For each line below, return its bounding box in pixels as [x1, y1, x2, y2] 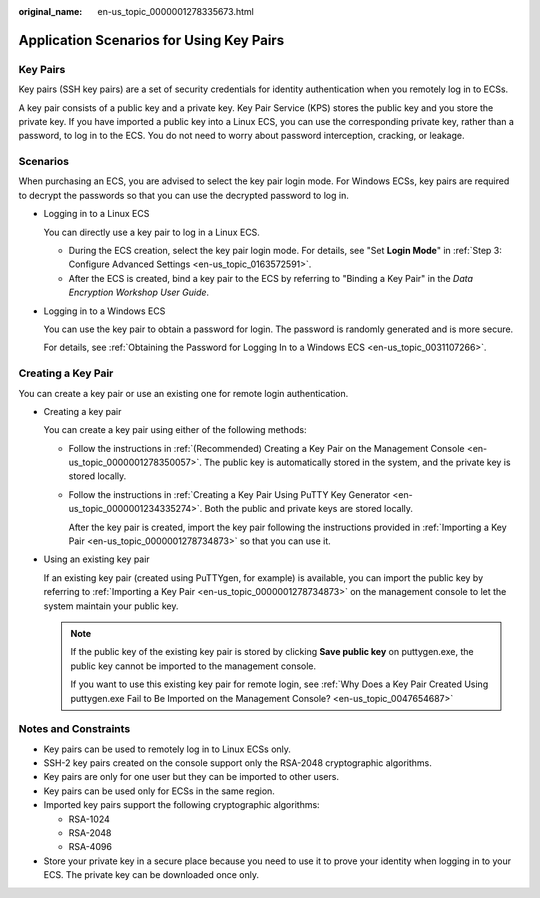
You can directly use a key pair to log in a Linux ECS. [43, 226, 260, 238]
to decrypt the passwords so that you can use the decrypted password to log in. [18, 189, 349, 201]
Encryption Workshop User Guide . [68, 286, 210, 299]
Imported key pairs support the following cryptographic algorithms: [43, 799, 320, 811]
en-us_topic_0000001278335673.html [97, 6, 254, 17]
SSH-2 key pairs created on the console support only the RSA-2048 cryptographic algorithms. [43, 757, 432, 769]
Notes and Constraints [18, 722, 131, 736]
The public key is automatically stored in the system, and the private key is [203, 456, 511, 469]
